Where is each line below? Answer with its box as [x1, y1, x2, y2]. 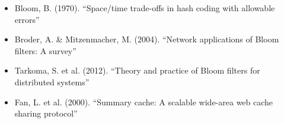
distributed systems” [14, 75, 90, 88]
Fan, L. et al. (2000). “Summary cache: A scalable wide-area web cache [14, 95, 273, 108]
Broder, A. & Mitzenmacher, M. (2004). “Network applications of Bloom [14, 33, 279, 45]
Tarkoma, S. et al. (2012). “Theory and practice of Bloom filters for [14, 64, 260, 77]
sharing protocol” [14, 107, 78, 119]
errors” [14, 13, 40, 25]
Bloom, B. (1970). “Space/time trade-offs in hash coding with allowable [14, 2, 275, 14]
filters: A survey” [14, 44, 76, 56]
